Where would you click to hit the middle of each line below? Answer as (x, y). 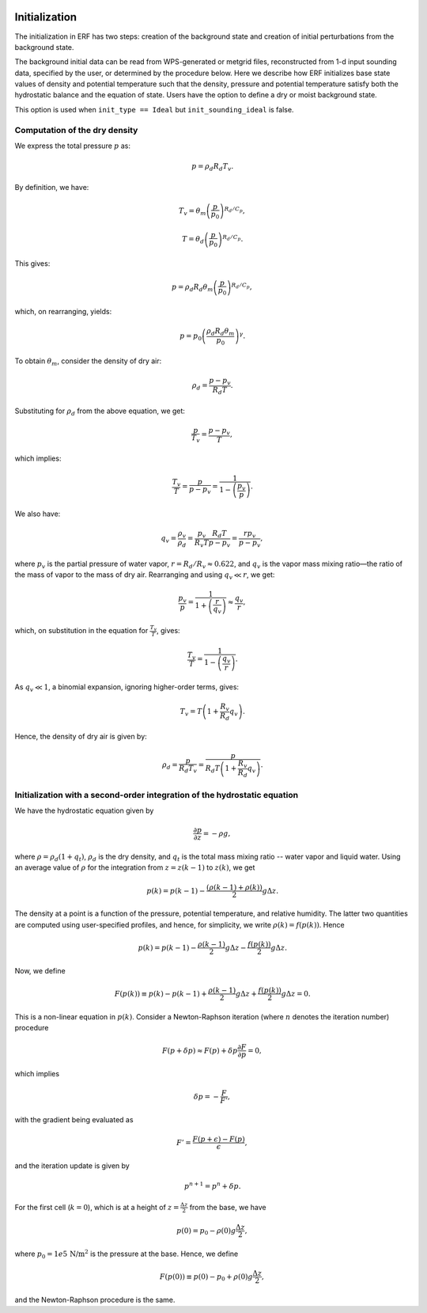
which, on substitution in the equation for (81, 630)
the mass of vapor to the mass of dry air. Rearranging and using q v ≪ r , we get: (145, 575)
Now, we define (40, 970)
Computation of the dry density (76, 130)
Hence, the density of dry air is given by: (81, 737)
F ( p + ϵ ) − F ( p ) (219, 1139)
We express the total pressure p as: (72, 146)
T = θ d (193, 240)
